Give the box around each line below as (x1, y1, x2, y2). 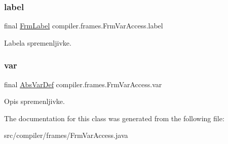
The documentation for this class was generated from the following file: (4, 113, 224, 123)
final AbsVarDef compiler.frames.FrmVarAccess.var (4, 79, 162, 89)
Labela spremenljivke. (4, 37, 71, 48)
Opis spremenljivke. (4, 96, 65, 106)
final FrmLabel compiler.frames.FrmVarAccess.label (4, 20, 163, 31)
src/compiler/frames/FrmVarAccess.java (4, 130, 128, 140)
